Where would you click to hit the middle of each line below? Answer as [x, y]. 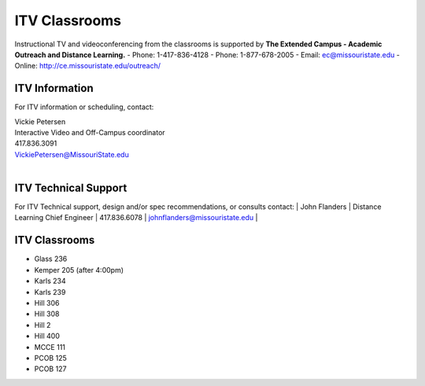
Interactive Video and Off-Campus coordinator [90, 133]
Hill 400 [47, 336]
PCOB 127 [50, 369]
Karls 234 [50, 281]
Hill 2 [42, 325]
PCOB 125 [50, 358]
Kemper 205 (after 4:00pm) [79, 270]
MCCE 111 [50, 347]
